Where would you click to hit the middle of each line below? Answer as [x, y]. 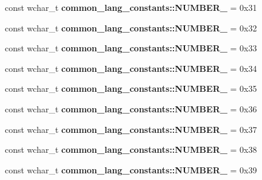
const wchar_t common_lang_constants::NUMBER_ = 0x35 [131, 88]
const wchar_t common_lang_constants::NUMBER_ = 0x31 [131, 7]
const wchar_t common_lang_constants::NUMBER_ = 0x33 [131, 48]
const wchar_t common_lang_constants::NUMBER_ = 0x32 [131, 27]
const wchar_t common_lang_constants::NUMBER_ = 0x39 [131, 169]
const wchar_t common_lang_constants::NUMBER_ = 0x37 [131, 129]
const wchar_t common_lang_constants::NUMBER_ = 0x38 [131, 149]
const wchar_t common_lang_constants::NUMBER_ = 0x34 [131, 68]
